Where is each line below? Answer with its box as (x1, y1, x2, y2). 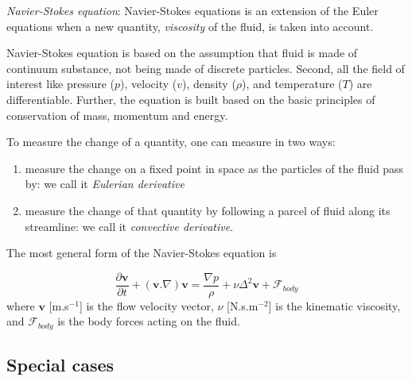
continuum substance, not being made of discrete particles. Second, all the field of (6, 60, 405, 76)
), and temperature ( (242, 75, 343, 92)
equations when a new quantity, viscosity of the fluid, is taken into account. (6, 17, 374, 34)
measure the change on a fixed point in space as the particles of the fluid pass (25, 160, 404, 176)
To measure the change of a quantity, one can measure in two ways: (6, 133, 336, 150)
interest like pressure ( (6, 75, 115, 92)
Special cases (6, 352, 115, 377)
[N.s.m (227, 297, 258, 314)
